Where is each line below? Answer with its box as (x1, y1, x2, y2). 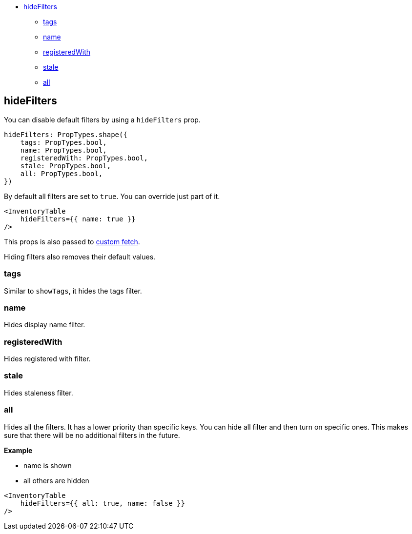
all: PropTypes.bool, (20, 169, 103, 178)
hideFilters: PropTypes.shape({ (4, 130, 127, 138)
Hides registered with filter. (4, 355, 91, 363)
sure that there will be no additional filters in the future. (4, 431, 180, 439)
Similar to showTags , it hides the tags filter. (4, 286, 142, 295)
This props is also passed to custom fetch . (4, 237, 140, 246)
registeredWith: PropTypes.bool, (20, 154, 148, 162)
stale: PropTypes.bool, (20, 161, 111, 170)
